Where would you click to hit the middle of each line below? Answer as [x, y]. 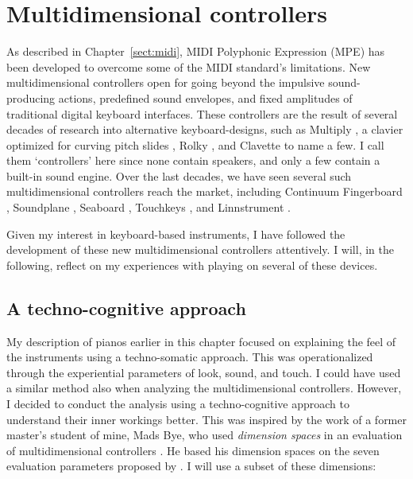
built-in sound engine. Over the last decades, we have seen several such [179, 175]
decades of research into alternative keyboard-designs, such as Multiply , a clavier [205, 129]
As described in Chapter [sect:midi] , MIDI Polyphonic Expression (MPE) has [196, 51]
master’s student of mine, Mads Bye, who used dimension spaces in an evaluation [205, 435]
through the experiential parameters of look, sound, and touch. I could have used [204, 372]
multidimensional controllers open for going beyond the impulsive [166, 82]
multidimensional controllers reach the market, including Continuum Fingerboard [205, 191]
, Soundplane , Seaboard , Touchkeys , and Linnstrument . [149, 207]
